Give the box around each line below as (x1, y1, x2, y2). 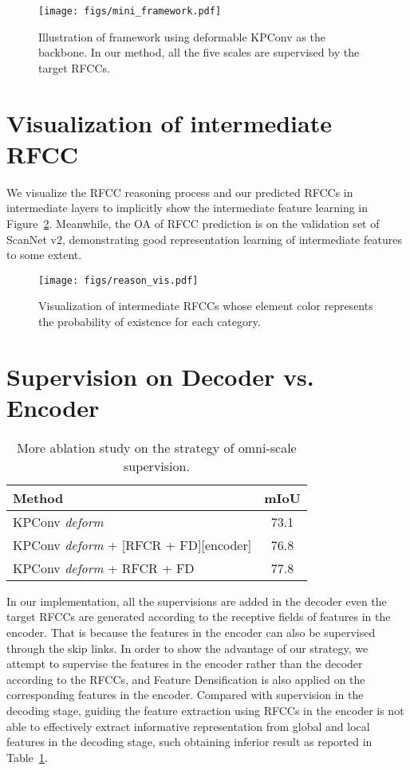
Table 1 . (6, 748, 48, 765)
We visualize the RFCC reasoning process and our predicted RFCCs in (6, 183, 353, 200)
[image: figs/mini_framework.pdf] (38, 6, 222, 17)
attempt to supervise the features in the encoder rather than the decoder (6, 655, 363, 672)
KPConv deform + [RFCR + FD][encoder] (13, 535, 252, 554)
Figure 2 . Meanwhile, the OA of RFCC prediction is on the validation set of (6, 214, 380, 231)
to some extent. (6, 246, 82, 263)
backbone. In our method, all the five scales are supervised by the (38, 44, 360, 61)
